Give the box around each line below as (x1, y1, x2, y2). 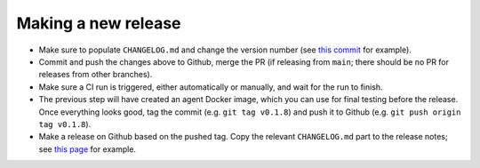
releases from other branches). (38, 69, 153, 80)
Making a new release (16, 13, 181, 33)
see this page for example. (38, 143, 137, 155)
